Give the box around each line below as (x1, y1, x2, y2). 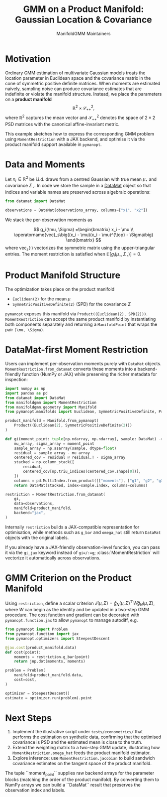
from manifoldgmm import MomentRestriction (5, 400, 97, 405)
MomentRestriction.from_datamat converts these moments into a (5, 366, 137, 372)
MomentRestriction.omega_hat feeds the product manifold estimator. (12, 750, 151, 756)
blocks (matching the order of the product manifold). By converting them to (5, 777, 160, 783)
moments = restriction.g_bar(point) (14, 654, 90, 660)
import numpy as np (5, 386, 46, 391)
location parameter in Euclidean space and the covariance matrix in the (5, 75, 151, 81)
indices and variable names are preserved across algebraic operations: (5, 189, 151, 195)
